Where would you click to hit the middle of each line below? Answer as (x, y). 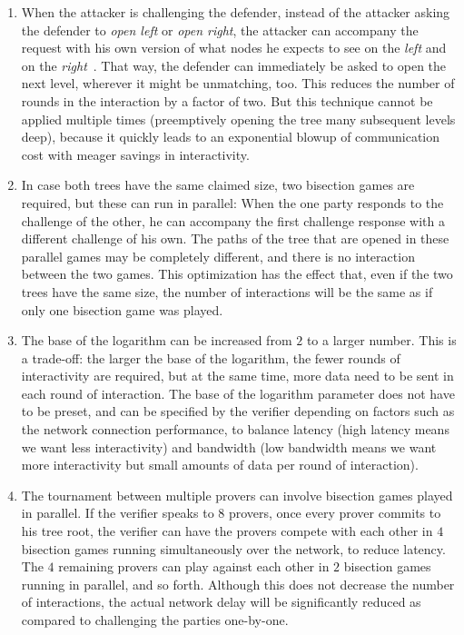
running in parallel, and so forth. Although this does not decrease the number (238, 584)
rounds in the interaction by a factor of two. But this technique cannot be (227, 100)
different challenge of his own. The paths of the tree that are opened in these (235, 238)
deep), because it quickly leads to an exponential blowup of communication (231, 137)
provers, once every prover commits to (335, 513)
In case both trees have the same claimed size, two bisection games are (218, 185)
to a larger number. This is (381, 340)
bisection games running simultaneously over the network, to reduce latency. (233, 548)
